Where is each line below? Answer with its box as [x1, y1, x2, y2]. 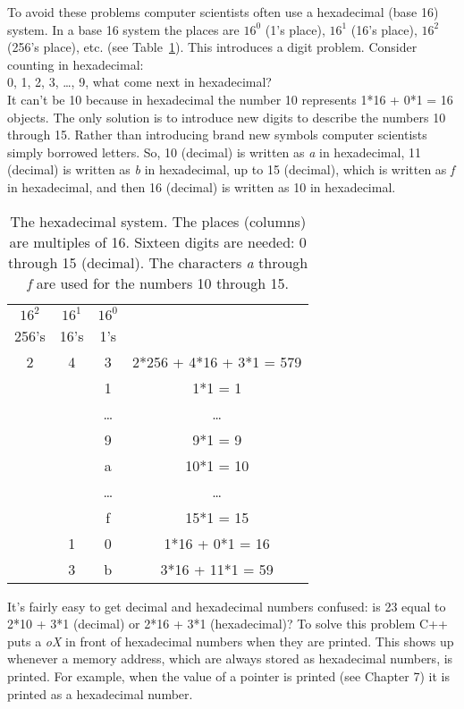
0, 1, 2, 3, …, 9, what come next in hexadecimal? [7, 72, 272, 91]
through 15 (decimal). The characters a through [8, 251, 308, 273]
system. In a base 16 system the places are [7, 20, 240, 38]
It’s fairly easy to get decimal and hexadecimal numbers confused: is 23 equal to [7, 596, 446, 615]
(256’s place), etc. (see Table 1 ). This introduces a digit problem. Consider [7, 38, 418, 56]
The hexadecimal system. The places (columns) [10, 210, 307, 232]
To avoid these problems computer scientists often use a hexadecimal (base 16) [7, 3, 439, 21]
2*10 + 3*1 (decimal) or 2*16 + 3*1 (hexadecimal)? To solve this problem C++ [7, 614, 448, 633]
